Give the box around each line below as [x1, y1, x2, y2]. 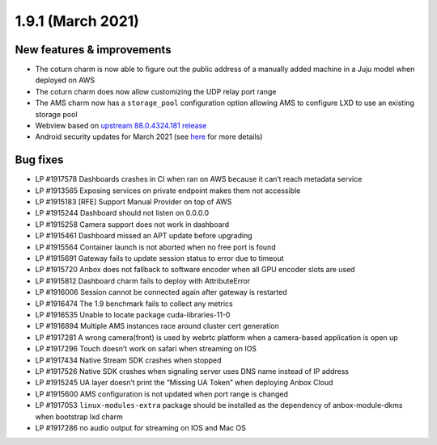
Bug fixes [15, 153, 64, 167]
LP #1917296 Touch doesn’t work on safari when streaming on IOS [35, 344, 257, 354]
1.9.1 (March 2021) [15, 12, 139, 30]
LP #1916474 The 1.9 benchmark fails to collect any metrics [35, 299, 234, 309]
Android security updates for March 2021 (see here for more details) [35, 132, 263, 141]
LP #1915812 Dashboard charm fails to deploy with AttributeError [35, 275, 251, 286]
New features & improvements [15, 43, 172, 57]
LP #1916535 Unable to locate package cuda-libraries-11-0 [35, 310, 231, 319]
